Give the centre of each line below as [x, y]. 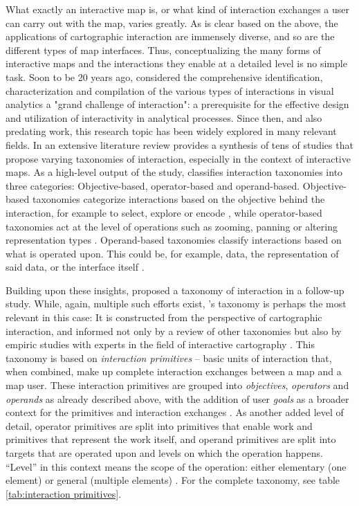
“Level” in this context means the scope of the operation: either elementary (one [176, 466]
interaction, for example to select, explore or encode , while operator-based [164, 212]
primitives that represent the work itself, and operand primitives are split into [171, 439]
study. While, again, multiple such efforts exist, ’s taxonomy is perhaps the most [176, 304]
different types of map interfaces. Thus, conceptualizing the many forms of [163, 49]
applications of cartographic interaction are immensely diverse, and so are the [170, 36]
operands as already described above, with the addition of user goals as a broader [177, 398]
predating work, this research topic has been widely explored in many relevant [171, 131]
